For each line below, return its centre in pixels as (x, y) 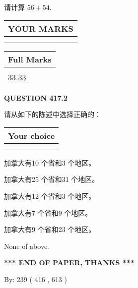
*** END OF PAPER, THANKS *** (69, 262)
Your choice (32, 135)
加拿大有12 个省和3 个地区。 (50, 196)
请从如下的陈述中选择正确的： (53, 114)
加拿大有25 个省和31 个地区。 (52, 179)
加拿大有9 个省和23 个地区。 (50, 229)
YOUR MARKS (41, 28)
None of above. (27, 246)
